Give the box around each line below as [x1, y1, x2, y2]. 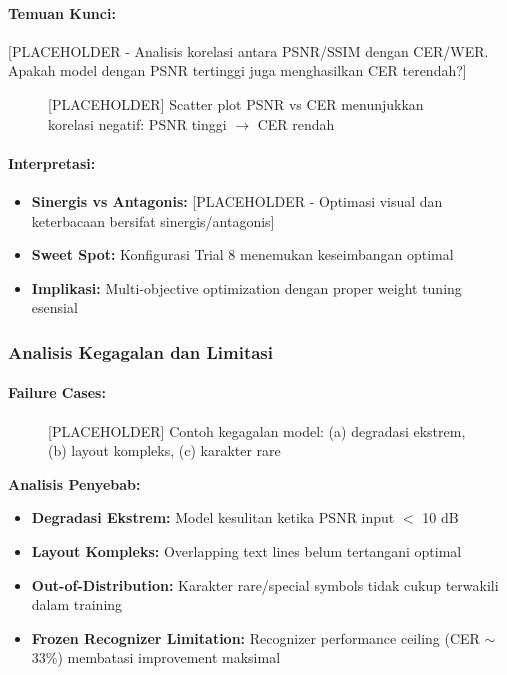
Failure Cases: [8, 382, 106, 403]
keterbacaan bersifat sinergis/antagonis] [31, 210, 275, 231]
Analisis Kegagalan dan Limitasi [8, 339, 273, 364]
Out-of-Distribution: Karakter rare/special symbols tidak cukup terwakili [31, 574, 499, 595]
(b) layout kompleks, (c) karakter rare [48, 440, 281, 461]
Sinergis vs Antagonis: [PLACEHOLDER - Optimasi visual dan [31, 190, 443, 211]
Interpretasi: [8, 152, 96, 173]
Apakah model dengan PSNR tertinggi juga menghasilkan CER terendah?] [8, 60, 467, 81]
